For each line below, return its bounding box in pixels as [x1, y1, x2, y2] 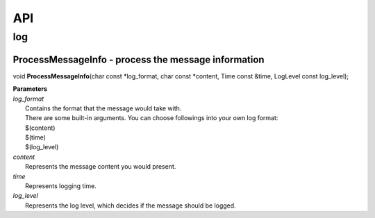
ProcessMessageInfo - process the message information [12, 53, 265, 65]
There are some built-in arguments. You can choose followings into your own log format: [25, 114, 278, 122]
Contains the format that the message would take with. [25, 104, 182, 112]
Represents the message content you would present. [25, 162, 176, 171]
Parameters [12, 85, 48, 93]
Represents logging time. [25, 182, 97, 190]
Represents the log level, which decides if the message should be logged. [25, 201, 236, 210]
